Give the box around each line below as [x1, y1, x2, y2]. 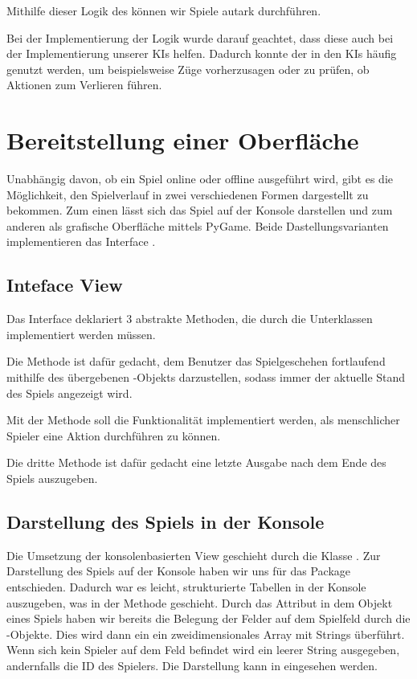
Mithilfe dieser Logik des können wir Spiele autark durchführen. [6, 2, 321, 18]
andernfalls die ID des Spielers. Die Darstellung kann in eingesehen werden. [6, 657, 378, 673]
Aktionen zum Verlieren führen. [6, 76, 162, 93]
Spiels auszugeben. [6, 470, 98, 487]
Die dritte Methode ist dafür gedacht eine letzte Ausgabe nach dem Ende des [6, 454, 386, 471]
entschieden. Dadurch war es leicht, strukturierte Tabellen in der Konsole [6, 579, 366, 595]
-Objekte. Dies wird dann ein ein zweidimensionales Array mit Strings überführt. [6, 625, 405, 642]
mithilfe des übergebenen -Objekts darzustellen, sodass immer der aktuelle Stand [6, 369, 406, 386]
